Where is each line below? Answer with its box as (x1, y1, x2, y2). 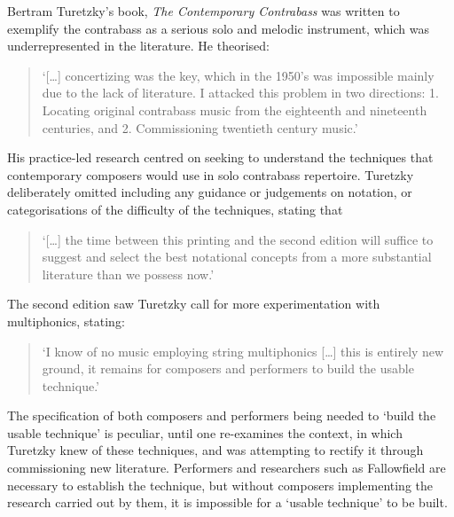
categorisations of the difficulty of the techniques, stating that (7, 200, 343, 218)
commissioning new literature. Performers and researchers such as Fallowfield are (7, 458, 446, 477)
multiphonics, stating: (7, 311, 125, 330)
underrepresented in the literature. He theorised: (7, 36, 270, 55)
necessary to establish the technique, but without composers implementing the (7, 475, 434, 494)
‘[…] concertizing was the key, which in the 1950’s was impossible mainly (42, 66, 434, 84)
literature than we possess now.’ (42, 264, 215, 283)
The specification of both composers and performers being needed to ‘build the (7, 406, 436, 425)
